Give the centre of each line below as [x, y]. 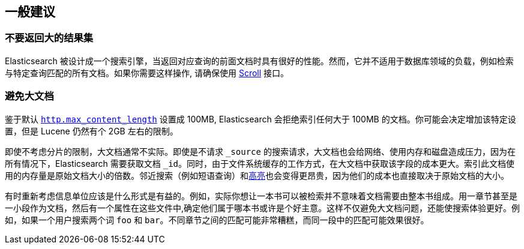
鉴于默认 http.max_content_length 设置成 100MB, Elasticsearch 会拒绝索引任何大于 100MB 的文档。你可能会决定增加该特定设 [260, 119]
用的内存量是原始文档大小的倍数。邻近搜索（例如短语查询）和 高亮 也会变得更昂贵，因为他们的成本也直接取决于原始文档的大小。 [257, 175]
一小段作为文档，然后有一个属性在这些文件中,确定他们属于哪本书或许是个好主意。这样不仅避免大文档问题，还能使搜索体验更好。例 [263, 208]
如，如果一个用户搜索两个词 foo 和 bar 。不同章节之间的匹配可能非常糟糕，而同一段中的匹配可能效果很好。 [217, 220]
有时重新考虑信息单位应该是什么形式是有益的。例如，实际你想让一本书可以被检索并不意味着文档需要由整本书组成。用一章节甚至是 [261, 196]
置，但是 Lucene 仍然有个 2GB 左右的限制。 [92, 131]
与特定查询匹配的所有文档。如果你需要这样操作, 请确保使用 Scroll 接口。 [147, 73]
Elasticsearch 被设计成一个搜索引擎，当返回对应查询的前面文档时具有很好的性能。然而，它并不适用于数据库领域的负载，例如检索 [259, 61]
